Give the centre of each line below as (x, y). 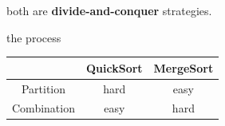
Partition (43, 88)
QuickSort (114, 67)
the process (34, 37)
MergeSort (184, 67)
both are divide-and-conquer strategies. (109, 10)
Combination (43, 108)
